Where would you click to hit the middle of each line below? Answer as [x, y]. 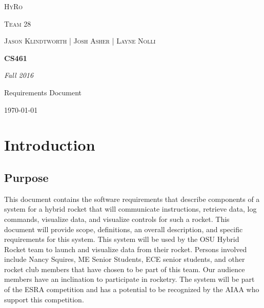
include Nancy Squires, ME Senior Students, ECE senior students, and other [125, 259]
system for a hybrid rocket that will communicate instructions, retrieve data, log [130, 209]
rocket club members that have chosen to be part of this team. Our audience [125, 269]
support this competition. [44, 299]
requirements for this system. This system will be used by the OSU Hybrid [122, 239]
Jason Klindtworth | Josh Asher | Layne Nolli [80, 41]
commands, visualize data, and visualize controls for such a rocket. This [117, 219]
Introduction [50, 145]
